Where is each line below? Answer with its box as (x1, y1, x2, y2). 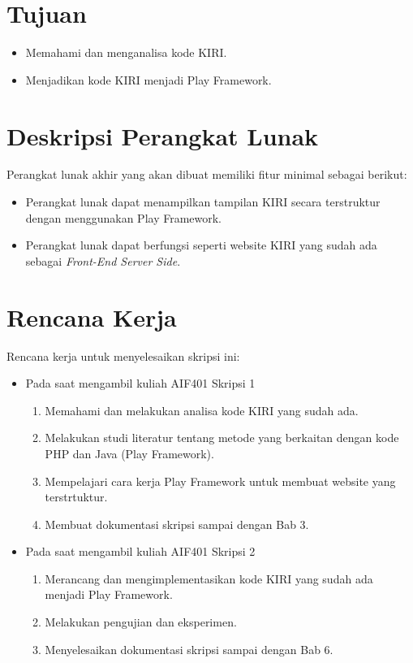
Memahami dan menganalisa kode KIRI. (25, 44, 227, 61)
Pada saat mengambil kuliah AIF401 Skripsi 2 (25, 543, 256, 560)
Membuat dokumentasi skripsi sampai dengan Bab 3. (45, 515, 309, 532)
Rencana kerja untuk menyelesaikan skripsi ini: (6, 347, 240, 364)
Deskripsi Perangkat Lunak (6, 119, 319, 152)
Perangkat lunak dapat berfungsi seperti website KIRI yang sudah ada (25, 236, 377, 253)
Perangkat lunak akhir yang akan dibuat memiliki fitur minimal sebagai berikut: (6, 166, 407, 183)
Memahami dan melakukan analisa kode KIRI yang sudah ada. (45, 401, 359, 418)
